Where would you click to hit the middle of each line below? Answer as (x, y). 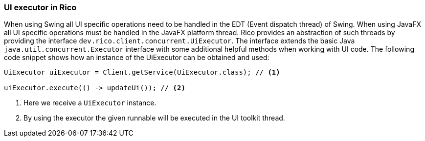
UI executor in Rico (40, 7)
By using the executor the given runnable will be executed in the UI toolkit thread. (154, 118)
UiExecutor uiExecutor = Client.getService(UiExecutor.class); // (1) (142, 72)
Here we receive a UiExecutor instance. (90, 103)
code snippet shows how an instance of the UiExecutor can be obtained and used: (137, 58)
